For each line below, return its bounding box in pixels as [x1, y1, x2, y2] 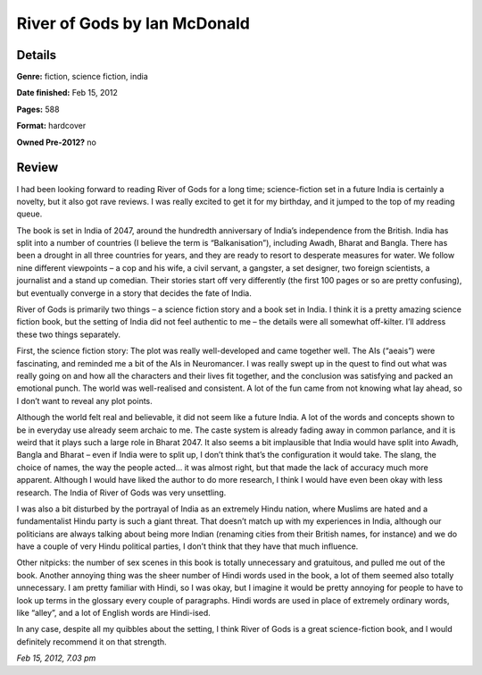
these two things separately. [16, 329, 120, 340]
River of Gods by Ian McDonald [16, 13, 250, 33]
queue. [16, 208, 43, 219]
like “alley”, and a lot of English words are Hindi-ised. [16, 608, 212, 619]
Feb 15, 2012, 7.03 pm [16, 653, 96, 663]
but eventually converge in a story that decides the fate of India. [16, 287, 252, 299]
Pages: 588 [16, 104, 60, 114]
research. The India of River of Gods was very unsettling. [16, 487, 227, 498]
